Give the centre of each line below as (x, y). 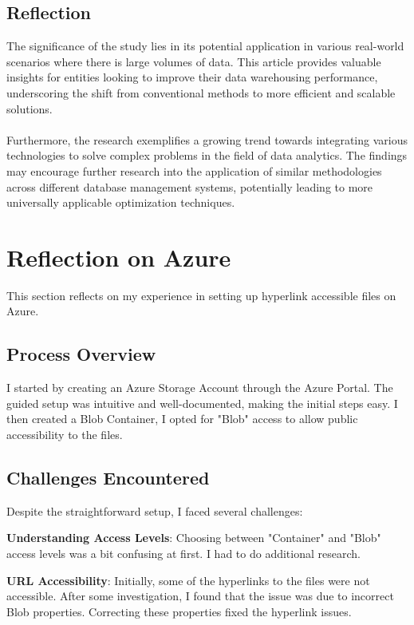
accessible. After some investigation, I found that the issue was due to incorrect (200, 596)
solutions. (30, 108)
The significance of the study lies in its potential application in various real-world (205, 46)
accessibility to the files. (65, 435)
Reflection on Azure (119, 257)
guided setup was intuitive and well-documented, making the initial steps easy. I (202, 403)
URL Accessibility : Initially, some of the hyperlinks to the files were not (188, 580)
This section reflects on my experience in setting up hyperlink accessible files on (201, 295)
